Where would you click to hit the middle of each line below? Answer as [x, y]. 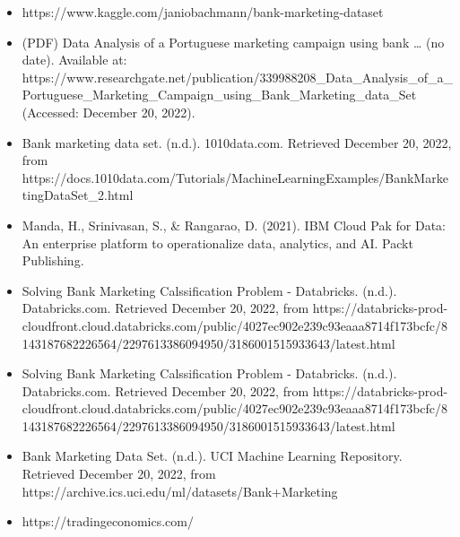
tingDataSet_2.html [78, 195]
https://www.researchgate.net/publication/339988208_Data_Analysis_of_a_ [237, 77]
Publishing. [53, 260]
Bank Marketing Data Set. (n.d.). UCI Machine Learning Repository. [212, 456]
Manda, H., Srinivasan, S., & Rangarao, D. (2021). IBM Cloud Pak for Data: [234, 225]
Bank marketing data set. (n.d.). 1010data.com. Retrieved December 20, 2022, [237, 142]
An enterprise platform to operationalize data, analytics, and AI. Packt [217, 243]
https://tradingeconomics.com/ [108, 521]
